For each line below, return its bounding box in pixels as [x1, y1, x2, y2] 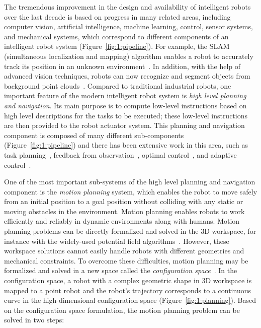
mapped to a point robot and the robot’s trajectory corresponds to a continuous [4, 285, 251, 295]
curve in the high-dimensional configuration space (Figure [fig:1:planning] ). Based [4, 295, 256, 305]
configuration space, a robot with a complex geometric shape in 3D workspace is [4, 275, 252, 286]
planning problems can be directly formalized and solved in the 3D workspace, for [4, 226, 256, 236]
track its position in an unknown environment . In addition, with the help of [4, 60, 241, 71]
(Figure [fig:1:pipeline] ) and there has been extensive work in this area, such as [4, 140, 248, 150]
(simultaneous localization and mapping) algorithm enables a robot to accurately [4, 50, 253, 61]
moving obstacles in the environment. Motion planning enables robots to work [4, 206, 245, 216]
